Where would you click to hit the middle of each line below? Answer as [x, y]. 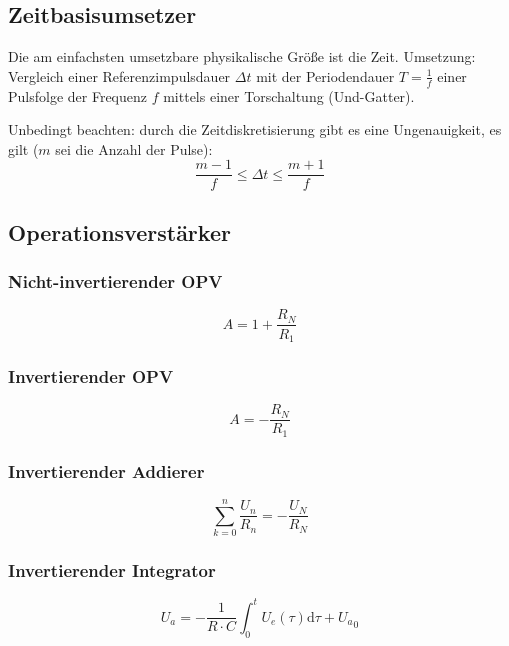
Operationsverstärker [119, 231]
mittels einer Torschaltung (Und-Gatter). [289, 95]
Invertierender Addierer [106, 470]
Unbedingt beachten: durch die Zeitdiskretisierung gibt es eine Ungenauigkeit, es [255, 129]
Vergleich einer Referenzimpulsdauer [119, 75]
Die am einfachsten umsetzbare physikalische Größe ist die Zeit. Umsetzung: [242, 56]
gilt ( [23, 148]
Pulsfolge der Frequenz [78, 95]
